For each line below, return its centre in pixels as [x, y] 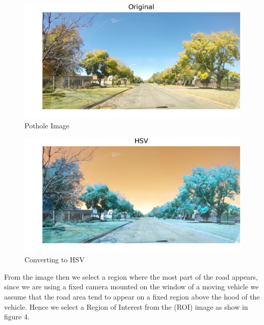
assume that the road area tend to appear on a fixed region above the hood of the [132, 296]
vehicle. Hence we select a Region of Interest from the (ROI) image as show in [126, 306]
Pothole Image [47, 126]
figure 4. [17, 317]
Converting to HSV [55, 260]
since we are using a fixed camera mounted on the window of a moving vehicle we [131, 287]
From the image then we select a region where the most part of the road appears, [131, 276]
